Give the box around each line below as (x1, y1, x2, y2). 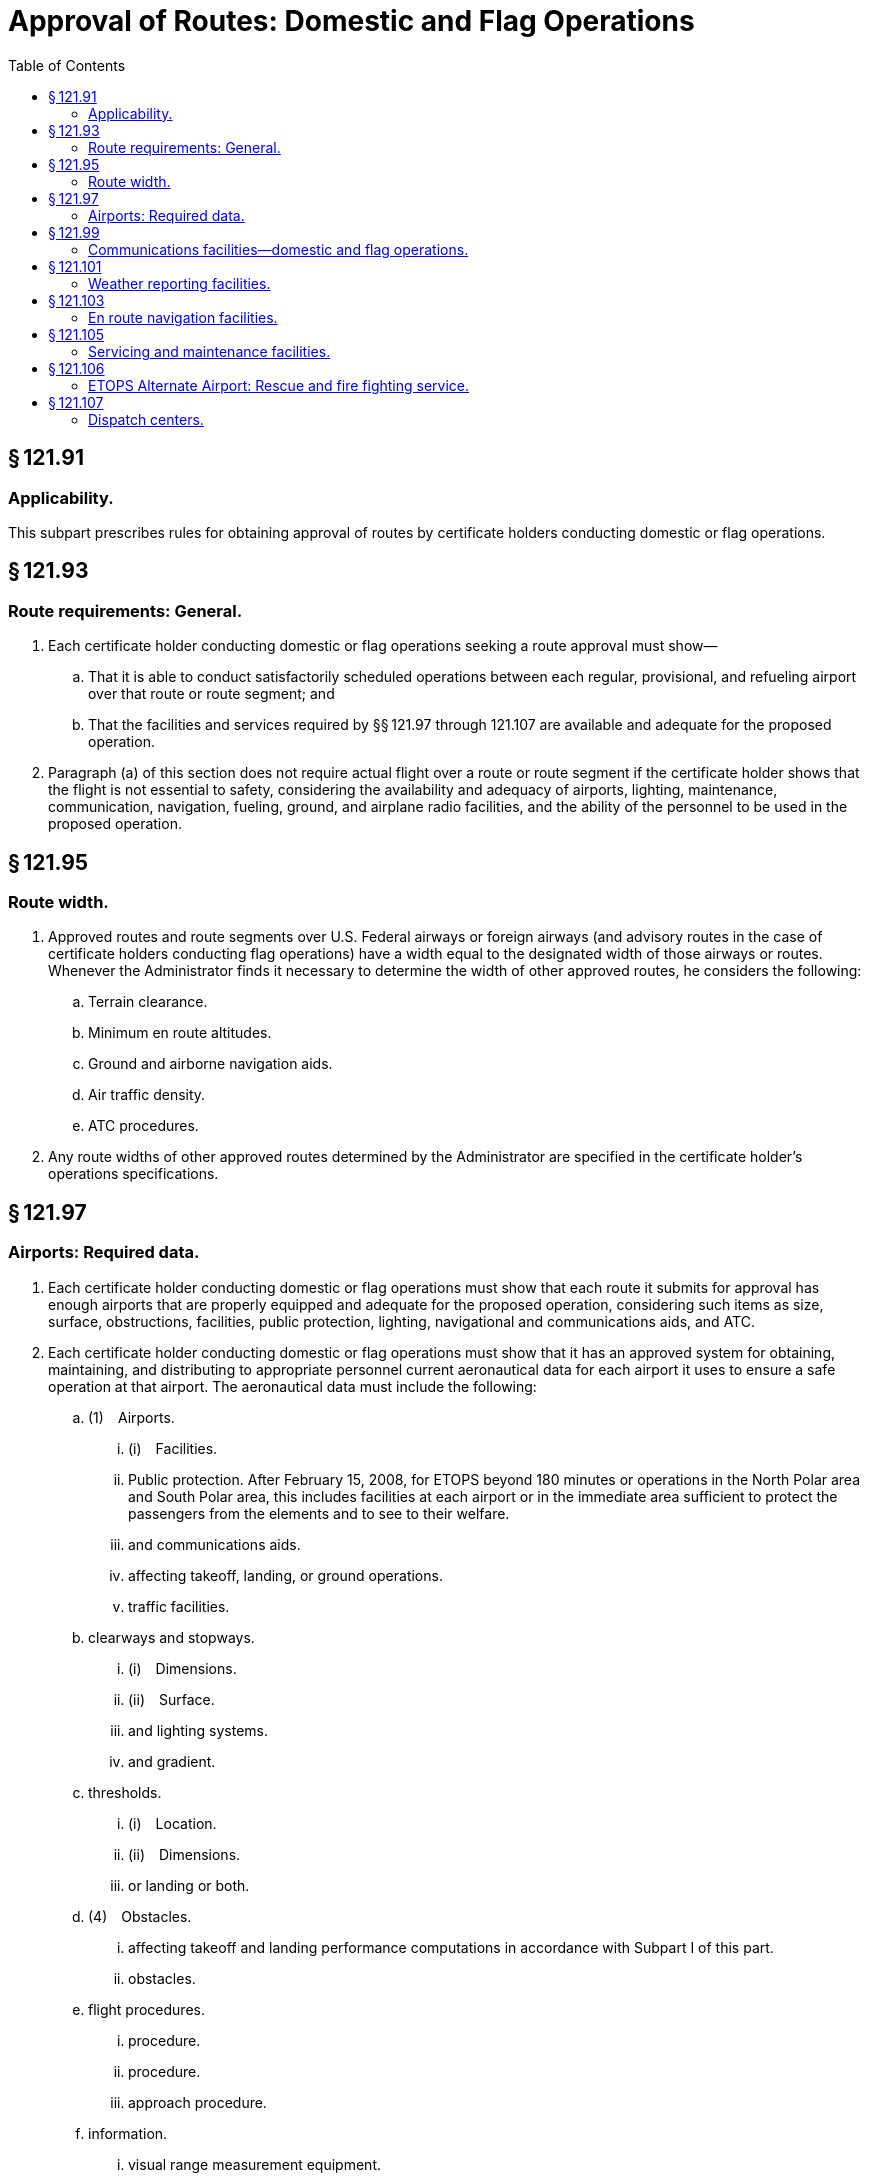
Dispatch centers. (88, 410, 204, 428)
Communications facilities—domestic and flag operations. (88, 240, 469, 258)
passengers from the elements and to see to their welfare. (128, 1504, 510, 1522)
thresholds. (88, 1783, 162, 1801)
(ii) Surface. (128, 1690, 215, 1708)
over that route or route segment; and (88, 685, 335, 703)
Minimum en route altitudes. (88, 1024, 272, 1042)
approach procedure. (128, 2093, 267, 2111)
